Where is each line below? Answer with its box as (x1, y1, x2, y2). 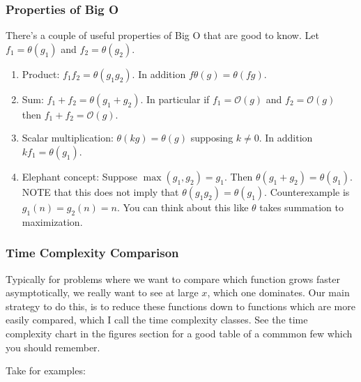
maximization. (22, 214, 83, 229)
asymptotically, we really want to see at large (6, 285, 199, 300)
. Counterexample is (264, 185, 350, 199)
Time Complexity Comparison (6, 244, 179, 261)
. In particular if (140, 91, 210, 106)
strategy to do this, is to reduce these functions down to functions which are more (6, 298, 355, 313)
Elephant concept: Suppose (22, 169, 137, 183)
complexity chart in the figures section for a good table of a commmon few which (6, 326, 353, 340)
